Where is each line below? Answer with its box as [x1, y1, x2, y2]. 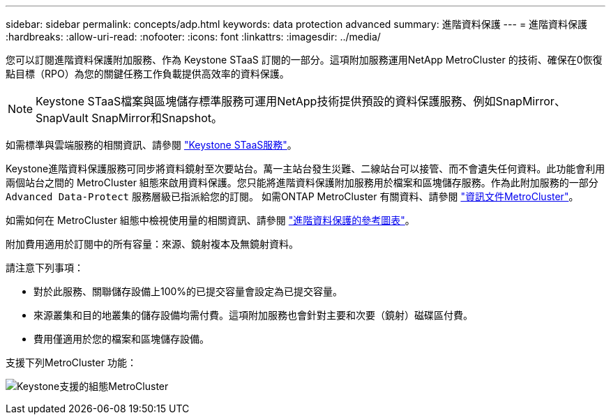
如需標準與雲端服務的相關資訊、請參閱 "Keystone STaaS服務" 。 [6, 139, 297, 151]
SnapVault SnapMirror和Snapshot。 [36, 111, 222, 125]
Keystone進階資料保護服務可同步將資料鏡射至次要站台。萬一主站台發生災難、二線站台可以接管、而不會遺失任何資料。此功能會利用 [6, 163, 605, 174]
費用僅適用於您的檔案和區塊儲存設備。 [33, 333, 209, 345]
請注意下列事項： [6, 262, 84, 273]
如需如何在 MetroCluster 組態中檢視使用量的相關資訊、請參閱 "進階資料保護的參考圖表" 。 [6, 214, 415, 226]
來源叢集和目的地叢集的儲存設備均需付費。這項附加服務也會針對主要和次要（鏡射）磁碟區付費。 [33, 309, 473, 321]
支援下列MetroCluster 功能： [6, 357, 137, 368]
